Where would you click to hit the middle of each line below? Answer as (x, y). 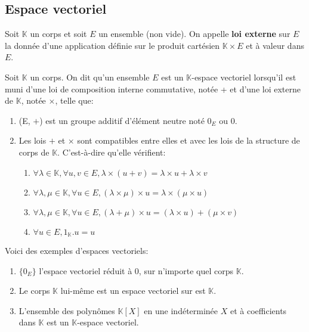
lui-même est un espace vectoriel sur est (133, 291)
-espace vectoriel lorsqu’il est (244, 77)
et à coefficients (258, 310)
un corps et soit (58, 34)
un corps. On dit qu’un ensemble (90, 77)
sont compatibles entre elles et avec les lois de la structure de (189, 140)
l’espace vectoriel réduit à (86, 270)
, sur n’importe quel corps (186, 270)
